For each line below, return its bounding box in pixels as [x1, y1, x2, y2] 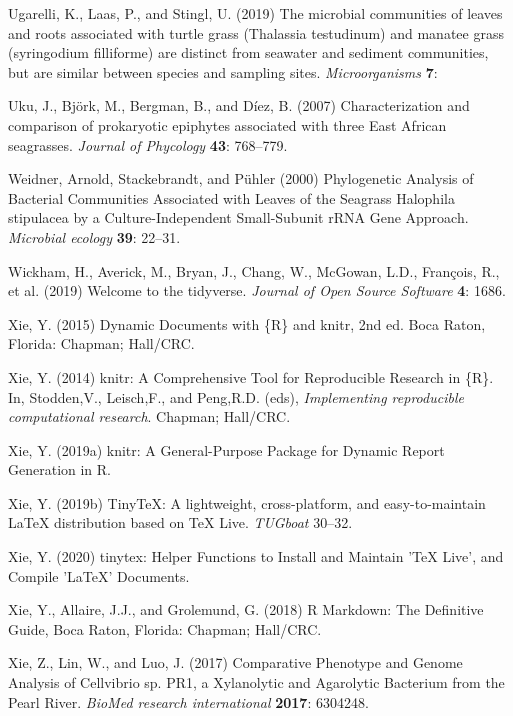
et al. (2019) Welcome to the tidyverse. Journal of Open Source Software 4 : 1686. [8, 280, 506, 301]
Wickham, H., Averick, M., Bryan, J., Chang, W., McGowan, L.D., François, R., [8, 260, 500, 281]
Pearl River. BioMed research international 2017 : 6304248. [8, 691, 369, 712]
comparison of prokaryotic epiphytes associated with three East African [8, 114, 447, 135]
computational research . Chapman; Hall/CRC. [8, 406, 291, 427]
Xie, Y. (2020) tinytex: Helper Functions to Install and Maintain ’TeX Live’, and [8, 546, 504, 567]
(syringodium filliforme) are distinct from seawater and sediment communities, [8, 42, 489, 63]
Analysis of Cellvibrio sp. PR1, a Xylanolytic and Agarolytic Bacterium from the [8, 672, 505, 693]
